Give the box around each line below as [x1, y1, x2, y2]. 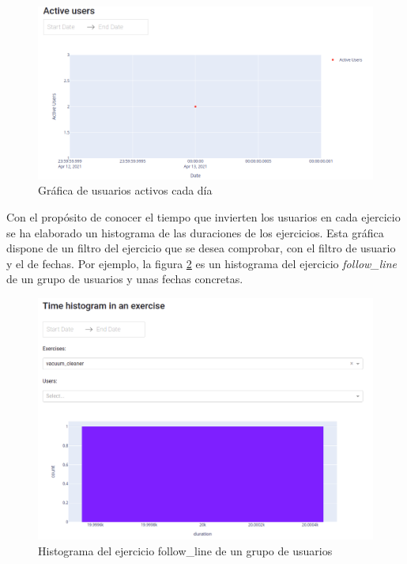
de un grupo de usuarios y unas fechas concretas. [6, 271, 243, 287]
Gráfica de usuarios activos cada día [38, 182, 213, 199]
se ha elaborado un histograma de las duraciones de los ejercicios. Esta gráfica [6, 224, 384, 240]
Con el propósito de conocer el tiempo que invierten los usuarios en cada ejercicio [6, 208, 401, 225]
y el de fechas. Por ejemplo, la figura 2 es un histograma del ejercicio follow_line [6, 255, 397, 271]
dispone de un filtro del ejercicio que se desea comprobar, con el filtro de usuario [6, 240, 396, 256]
